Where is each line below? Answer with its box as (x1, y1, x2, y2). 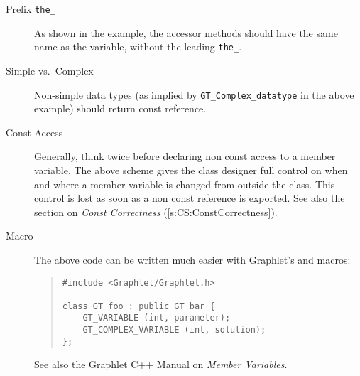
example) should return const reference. (34, 101, 207, 116)
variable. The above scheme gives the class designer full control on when (34, 162, 348, 177)
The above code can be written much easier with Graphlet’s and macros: (34, 252, 351, 267)
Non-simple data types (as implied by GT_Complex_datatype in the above (34, 87, 354, 102)
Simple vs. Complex (6, 63, 94, 77)
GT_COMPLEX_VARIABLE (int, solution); (82, 325, 266, 335)
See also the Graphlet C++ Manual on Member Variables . (34, 357, 288, 372)
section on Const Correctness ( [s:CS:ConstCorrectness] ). (34, 204, 278, 219)
